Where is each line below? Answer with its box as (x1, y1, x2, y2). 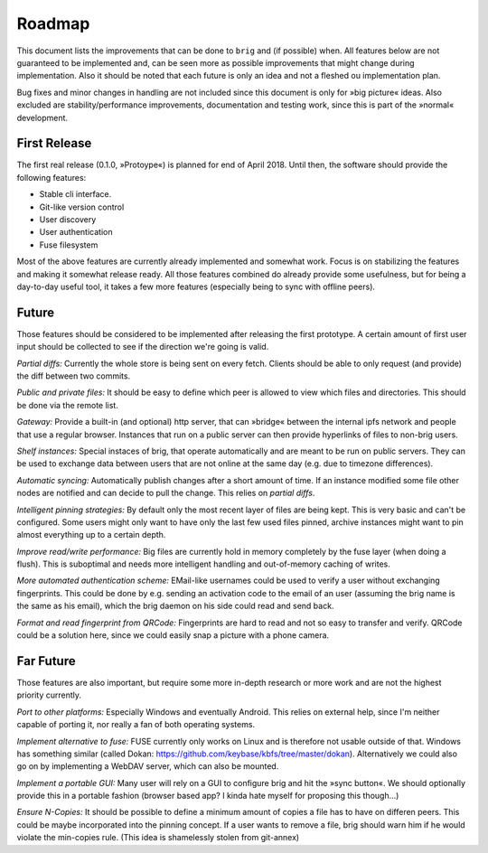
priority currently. (16, 689, 81, 700)
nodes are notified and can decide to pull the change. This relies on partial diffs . (16, 488, 315, 499)
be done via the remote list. (16, 399, 119, 410)
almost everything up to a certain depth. (16, 530, 166, 540)
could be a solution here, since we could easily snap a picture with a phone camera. (16, 630, 330, 641)
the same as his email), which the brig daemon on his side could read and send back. (16, 601, 334, 612)
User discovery (39, 213, 97, 225)
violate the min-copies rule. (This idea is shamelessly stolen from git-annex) (16, 832, 300, 843)
